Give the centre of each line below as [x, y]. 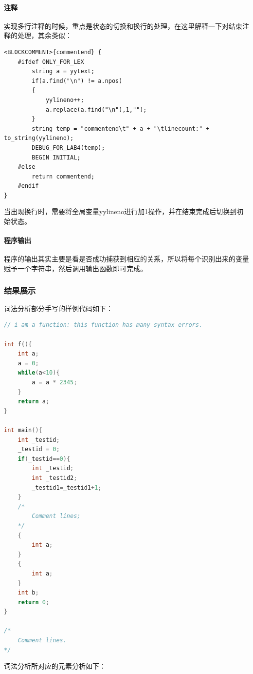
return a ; [34, 402]
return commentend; [63, 176]
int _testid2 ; [54, 478]
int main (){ [23, 430]
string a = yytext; [63, 71]
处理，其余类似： [45, 35]
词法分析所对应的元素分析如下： [55, 666]
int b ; [28, 593]
